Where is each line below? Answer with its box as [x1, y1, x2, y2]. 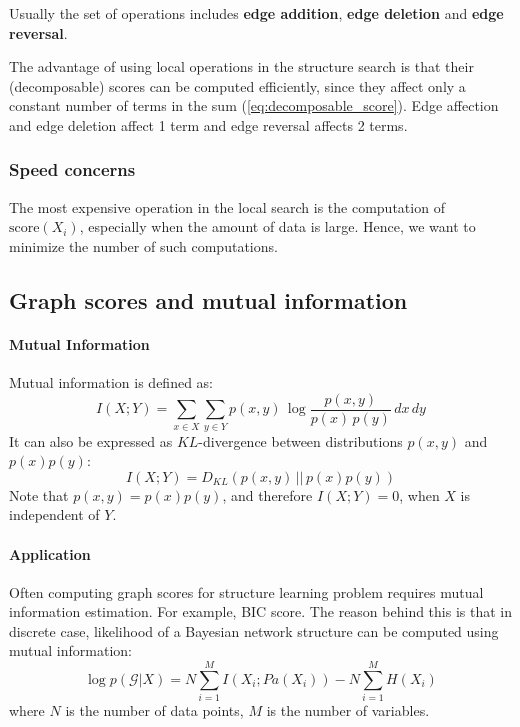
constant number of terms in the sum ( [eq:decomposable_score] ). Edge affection [9, 95, 499, 116]
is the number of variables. [266, 700, 430, 721]
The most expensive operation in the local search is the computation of [9, 196, 445, 217]
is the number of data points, [65, 700, 244, 721]
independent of [9, 504, 100, 525]
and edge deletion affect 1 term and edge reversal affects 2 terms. [9, 114, 408, 135]
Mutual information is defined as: [9, 372, 214, 393]
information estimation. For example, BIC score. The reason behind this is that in [9, 601, 512, 622]
